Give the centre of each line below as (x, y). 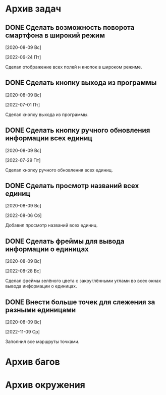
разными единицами (41, 310)
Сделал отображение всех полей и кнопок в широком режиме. (74, 67)
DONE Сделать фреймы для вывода (65, 241)
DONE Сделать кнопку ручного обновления (78, 130)
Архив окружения (45, 385)
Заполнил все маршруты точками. (42, 342)
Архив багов (33, 362)
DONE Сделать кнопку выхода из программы (81, 83)
